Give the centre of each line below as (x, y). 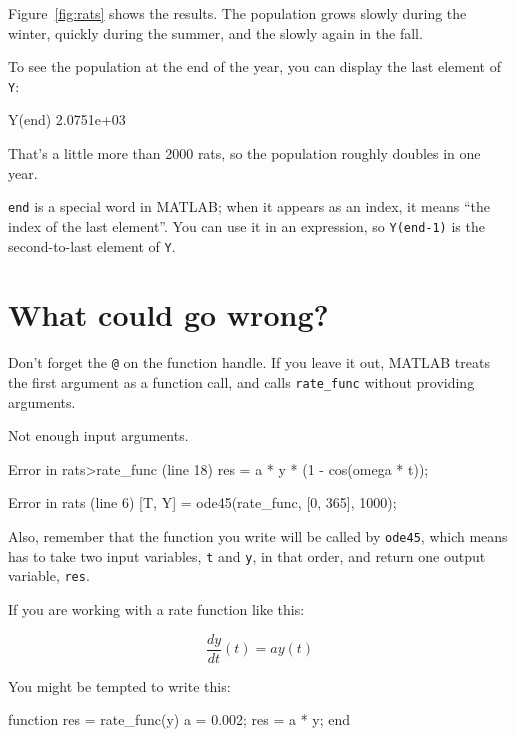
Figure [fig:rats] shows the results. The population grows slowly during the (237, 13)
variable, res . (49, 575)
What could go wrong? (168, 314)
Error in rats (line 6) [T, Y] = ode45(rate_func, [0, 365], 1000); (202, 502)
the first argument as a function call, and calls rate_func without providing (241, 381)
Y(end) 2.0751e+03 (67, 119)
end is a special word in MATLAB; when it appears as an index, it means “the (249, 206)
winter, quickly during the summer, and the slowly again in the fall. (215, 32)
